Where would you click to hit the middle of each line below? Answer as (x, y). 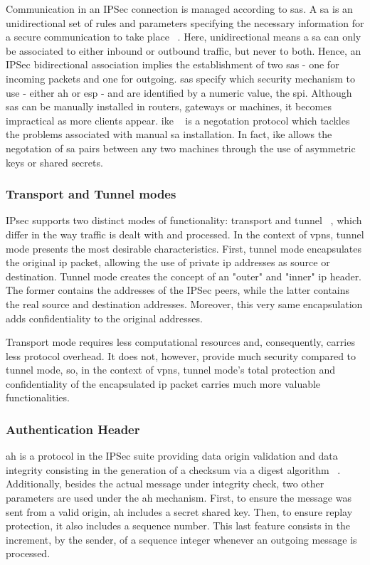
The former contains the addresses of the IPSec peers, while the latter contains (178, 290)
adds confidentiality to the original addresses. (104, 318)
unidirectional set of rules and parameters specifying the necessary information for (185, 22)
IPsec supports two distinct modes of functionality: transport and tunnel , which (184, 220)
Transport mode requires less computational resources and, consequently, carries (180, 342)
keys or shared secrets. (54, 162)
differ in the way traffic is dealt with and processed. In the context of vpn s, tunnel (185, 234)
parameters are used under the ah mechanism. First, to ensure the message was (179, 498)
